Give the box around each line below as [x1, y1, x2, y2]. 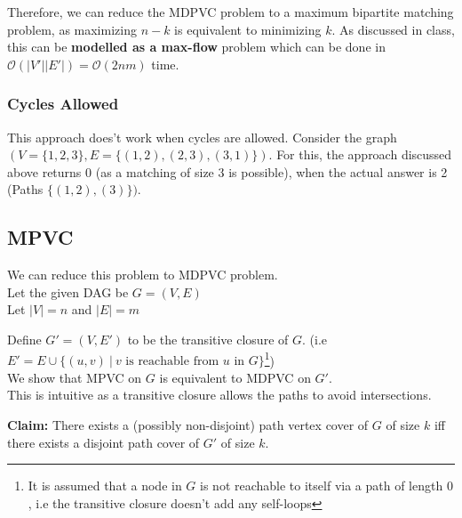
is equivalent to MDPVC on [159, 368, 311, 386]
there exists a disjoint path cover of [7, 433, 200, 451]
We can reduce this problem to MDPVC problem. [7, 265, 278, 284]
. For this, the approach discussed [268, 145, 452, 164]
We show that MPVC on [7, 368, 142, 386]
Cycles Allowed [7, 93, 119, 115]
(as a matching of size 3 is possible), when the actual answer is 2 [95, 162, 448, 181]
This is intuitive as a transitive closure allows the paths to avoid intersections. [7, 385, 432, 404]
